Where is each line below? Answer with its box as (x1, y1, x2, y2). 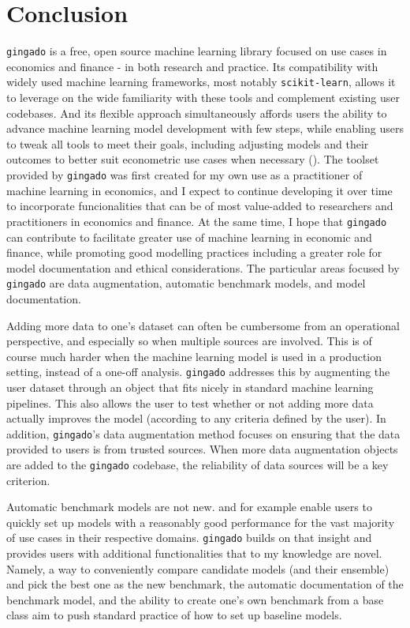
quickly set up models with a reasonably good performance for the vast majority (6, 513, 395, 530)
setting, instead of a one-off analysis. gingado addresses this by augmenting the (6, 363, 390, 380)
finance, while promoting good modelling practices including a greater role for (6, 244, 382, 261)
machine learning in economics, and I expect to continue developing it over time (6, 182, 393, 198)
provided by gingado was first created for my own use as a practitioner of (6, 167, 363, 182)
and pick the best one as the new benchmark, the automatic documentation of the (6, 576, 404, 592)
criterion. (6, 472, 50, 488)
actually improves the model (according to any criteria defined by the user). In (6, 410, 386, 427)
